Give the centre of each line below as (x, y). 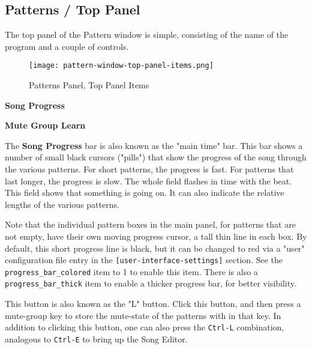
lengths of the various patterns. (62, 204)
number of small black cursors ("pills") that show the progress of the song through (156, 157)
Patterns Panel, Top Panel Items (89, 85)
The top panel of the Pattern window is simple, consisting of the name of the (147, 35)
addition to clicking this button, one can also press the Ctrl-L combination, (145, 327)
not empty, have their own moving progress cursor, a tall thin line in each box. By (156, 236)
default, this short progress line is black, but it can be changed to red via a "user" (155, 248)
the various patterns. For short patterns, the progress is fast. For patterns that (149, 169)
